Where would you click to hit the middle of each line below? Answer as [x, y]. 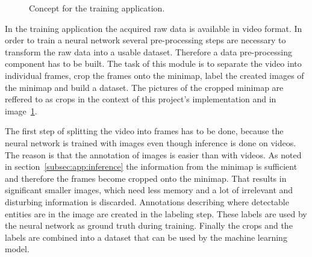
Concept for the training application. [97, 8]
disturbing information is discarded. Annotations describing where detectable [147, 201]
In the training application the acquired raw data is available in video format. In [154, 28]
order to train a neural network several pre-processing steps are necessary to [145, 40]
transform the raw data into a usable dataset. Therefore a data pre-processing [149, 51]
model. [17, 249]
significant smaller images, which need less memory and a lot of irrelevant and [149, 190]
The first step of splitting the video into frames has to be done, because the [144, 131]
